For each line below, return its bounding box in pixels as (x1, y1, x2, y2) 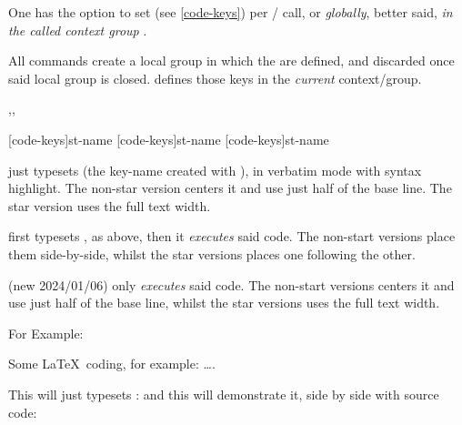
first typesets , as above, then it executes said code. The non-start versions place (8, 227, 456, 246)
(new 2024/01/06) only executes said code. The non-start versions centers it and (8, 275, 455, 294)
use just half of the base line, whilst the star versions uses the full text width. (8, 293, 440, 312)
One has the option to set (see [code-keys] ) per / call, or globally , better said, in (8, 3, 453, 21)
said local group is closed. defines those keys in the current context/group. (8, 68, 422, 87)
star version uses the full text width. (8, 196, 211, 215)
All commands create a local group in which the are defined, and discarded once (8, 51, 455, 70)
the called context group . (8, 20, 147, 39)
